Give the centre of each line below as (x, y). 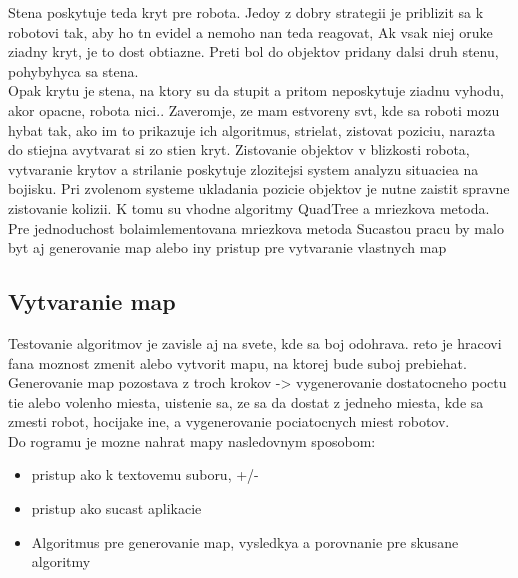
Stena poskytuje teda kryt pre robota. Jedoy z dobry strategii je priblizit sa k (246, 12)
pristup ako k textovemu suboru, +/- (145, 474)
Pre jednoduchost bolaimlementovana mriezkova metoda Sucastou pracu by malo (256, 227)
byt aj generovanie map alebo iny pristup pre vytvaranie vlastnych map (227, 247)
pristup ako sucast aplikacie (116, 508)
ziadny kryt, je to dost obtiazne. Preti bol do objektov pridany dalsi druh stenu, (253, 51)
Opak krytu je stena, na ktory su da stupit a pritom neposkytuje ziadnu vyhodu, (256, 90)
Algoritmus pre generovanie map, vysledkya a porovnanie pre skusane (245, 541)
